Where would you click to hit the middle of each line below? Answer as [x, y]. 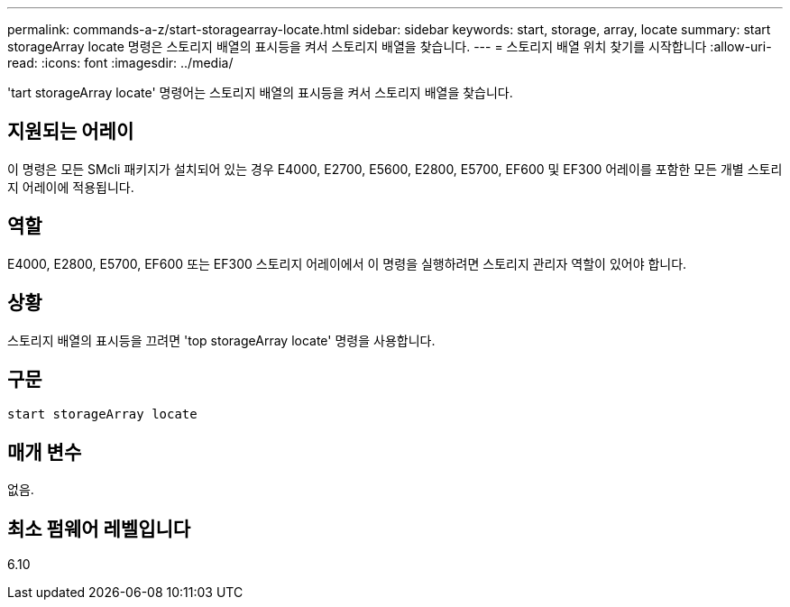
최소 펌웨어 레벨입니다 [99, 529]
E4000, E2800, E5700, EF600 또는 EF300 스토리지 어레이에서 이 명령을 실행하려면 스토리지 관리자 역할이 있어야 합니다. [347, 263]
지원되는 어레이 [71, 132]
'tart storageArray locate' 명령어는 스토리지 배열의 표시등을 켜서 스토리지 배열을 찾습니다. [260, 92]
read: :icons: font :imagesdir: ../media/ [120, 63]
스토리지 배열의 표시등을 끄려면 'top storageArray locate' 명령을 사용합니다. [221, 340]
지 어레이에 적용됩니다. [71, 187]
